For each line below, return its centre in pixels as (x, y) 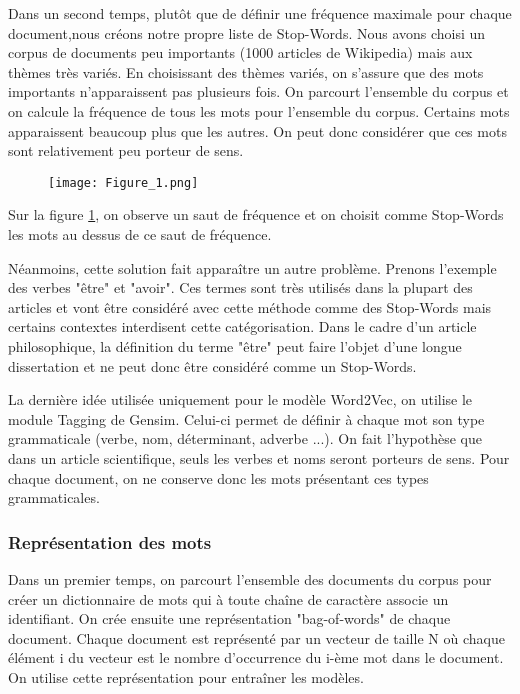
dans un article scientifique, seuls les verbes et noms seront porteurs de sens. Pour (259, 457)
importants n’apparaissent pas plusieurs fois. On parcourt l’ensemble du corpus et (258, 91)
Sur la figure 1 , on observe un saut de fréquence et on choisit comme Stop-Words (256, 214)
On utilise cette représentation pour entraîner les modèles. (186, 676)
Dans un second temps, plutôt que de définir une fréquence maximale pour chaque (260, 13)
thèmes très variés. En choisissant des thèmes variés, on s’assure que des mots (246, 71)
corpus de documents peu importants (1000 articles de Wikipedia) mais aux (240, 52)
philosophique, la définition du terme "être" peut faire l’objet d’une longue (235, 345)
